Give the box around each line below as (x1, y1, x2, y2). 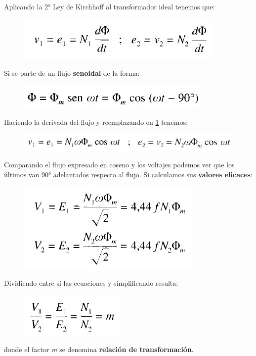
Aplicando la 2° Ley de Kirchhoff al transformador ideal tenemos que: (4, 1, 215, 11)
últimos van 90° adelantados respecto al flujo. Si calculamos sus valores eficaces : (4, 169, 253, 180)
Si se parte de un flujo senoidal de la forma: (4, 68, 140, 78)
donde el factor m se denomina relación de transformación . (4, 344, 194, 355)
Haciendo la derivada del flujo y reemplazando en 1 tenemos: (4, 117, 188, 127)
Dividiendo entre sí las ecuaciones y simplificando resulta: (4, 278, 178, 288)
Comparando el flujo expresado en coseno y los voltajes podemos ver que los (4, 159, 235, 170)
